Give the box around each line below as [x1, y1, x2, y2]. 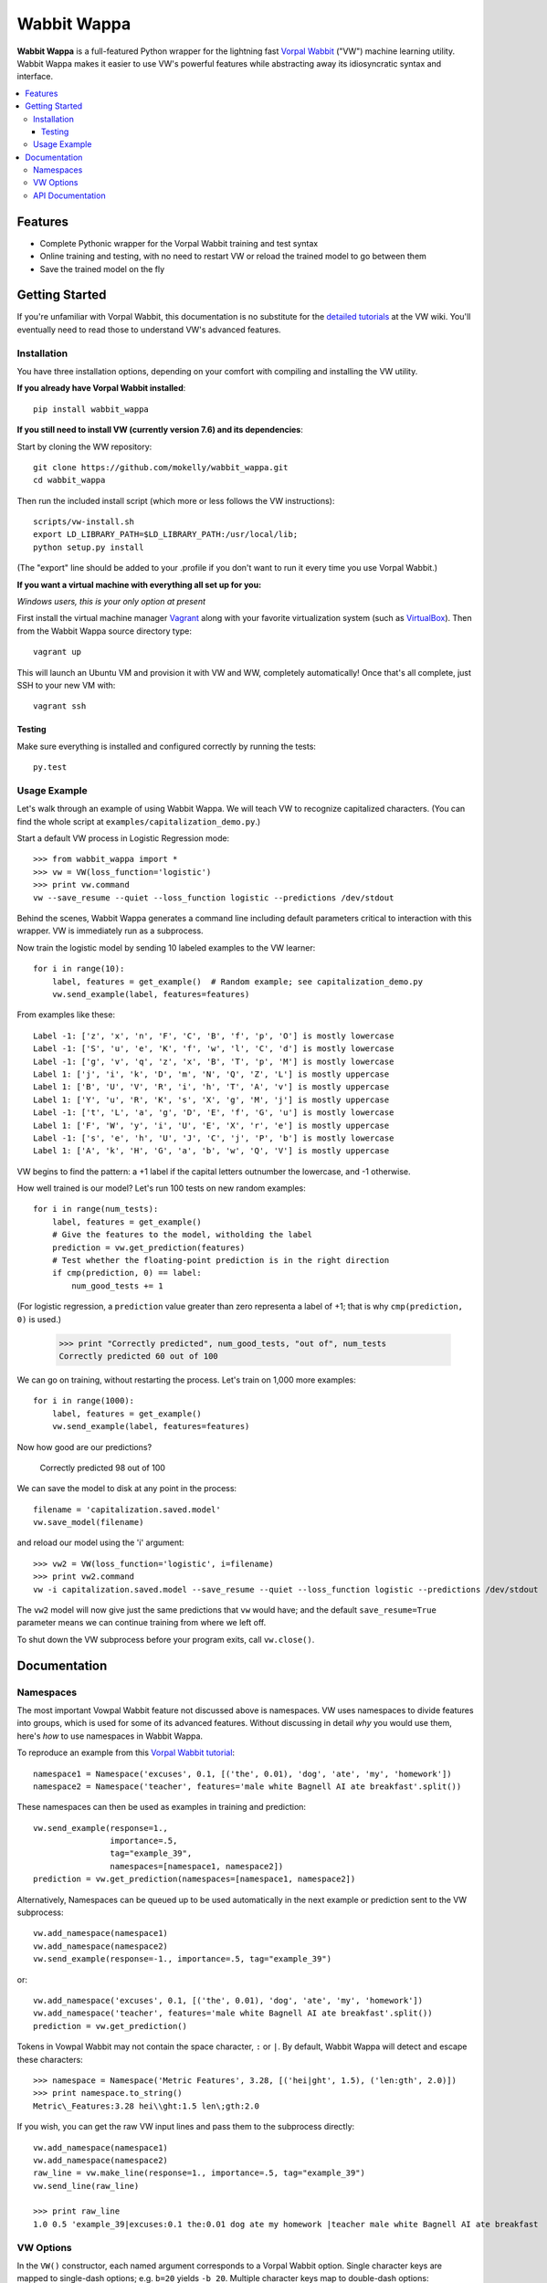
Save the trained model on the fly [39, 263, 165, 274]
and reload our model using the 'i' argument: [16, 1537, 184, 1548]
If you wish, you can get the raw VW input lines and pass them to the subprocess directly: [16, 2121, 355, 2132]
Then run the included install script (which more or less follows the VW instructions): [16, 495, 335, 506]
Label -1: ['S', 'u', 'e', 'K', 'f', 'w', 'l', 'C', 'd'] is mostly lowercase [33, 1044, 394, 1054]
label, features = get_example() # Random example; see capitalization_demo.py [51, 976, 424, 986]
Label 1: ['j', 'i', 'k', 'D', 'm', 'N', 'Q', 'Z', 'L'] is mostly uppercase [33, 1068, 390, 1079]
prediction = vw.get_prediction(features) [51, 1242, 246, 1253]
